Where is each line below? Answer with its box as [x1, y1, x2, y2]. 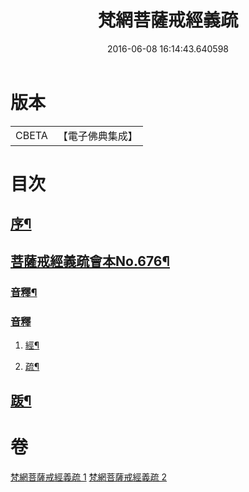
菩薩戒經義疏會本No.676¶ [10, 252, 171, 270]
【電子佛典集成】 [57, 129, 138, 143]
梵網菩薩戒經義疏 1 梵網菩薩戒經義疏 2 [10, 471, 168, 483]
